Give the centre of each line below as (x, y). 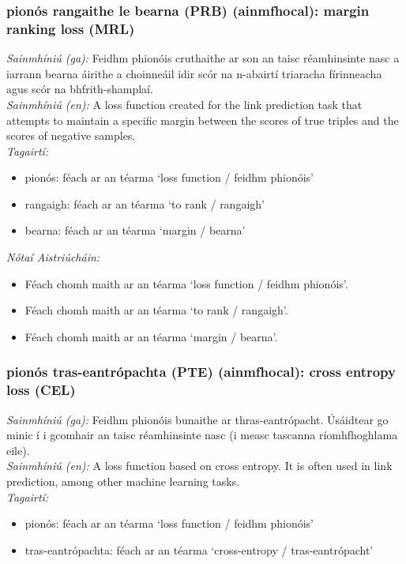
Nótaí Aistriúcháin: (53, 257)
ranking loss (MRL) (71, 28)
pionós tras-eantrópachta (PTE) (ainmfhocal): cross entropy (201, 372)
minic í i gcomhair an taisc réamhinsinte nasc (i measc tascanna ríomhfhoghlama (202, 435)
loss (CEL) (41, 390)
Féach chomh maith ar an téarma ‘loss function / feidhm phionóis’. (186, 283)
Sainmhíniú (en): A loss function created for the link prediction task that (184, 104)
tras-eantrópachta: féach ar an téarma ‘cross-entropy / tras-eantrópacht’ (199, 549)
